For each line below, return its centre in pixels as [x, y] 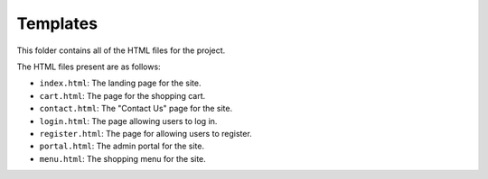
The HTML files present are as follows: [89, 67]
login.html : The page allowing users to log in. [128, 121]
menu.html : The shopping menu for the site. [123, 158]
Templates [57, 23]
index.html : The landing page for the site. [120, 83]
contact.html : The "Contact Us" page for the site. [136, 109]
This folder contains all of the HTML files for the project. [121, 50]
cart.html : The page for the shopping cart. [122, 95]
